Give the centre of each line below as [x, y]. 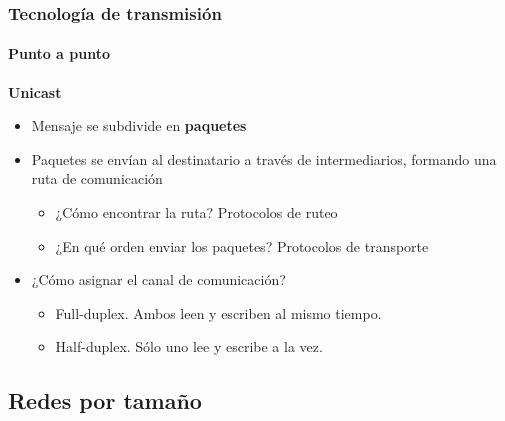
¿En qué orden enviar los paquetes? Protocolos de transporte [242, 245]
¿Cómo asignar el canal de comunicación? [158, 279]
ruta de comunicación [97, 178]
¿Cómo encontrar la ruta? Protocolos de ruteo [196, 212]
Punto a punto [59, 53]
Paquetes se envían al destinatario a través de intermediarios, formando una [264, 158]
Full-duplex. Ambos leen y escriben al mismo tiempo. [218, 312]
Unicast [35, 91]
